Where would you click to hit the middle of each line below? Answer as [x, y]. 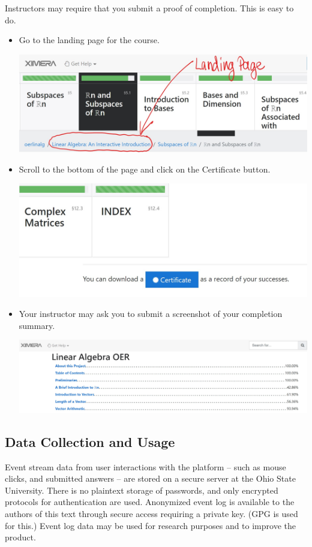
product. [20, 537]
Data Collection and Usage [90, 441]
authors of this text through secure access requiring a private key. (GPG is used [151, 514]
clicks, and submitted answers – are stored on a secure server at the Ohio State [150, 478]
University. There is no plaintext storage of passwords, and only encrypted [142, 490]
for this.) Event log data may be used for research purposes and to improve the [150, 525]
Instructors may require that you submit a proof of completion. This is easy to [149, 8]
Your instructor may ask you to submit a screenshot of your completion [151, 314]
